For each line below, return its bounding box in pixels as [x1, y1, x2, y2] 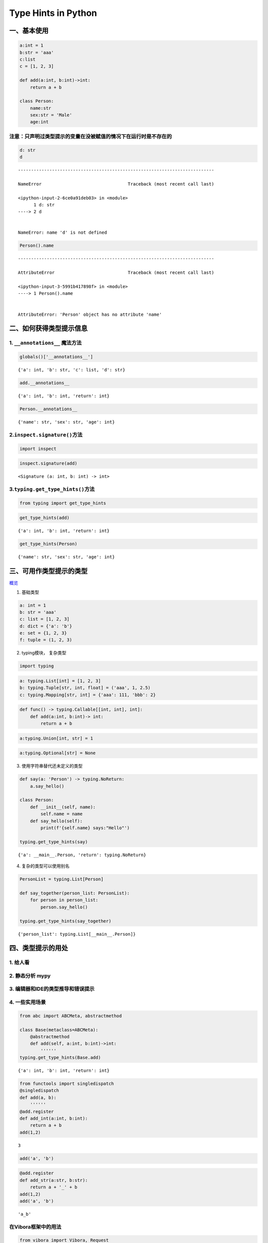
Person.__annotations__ [19, 406, 78, 412]
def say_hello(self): [30, 818, 83, 824]
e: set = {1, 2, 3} [19, 630, 67, 636]
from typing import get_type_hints [19, 500, 106, 506]
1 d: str [33, 202, 55, 207]
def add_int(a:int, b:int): [19, 1116, 88, 1121]
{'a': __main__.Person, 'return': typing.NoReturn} [18, 852, 146, 858]
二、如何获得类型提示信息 [9, 324, 88, 333]
